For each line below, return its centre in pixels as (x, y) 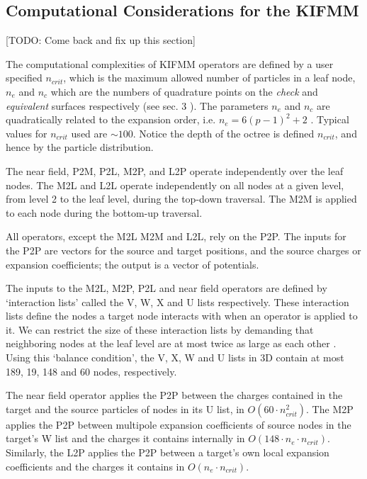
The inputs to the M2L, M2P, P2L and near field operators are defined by (166, 288)
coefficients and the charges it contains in (95, 466)
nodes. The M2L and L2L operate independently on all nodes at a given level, (175, 185)
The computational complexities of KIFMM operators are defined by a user (170, 63)
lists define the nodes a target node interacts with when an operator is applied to (182, 316)
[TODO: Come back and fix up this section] (101, 40)
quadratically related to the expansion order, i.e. (111, 119)
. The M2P (330, 408)
